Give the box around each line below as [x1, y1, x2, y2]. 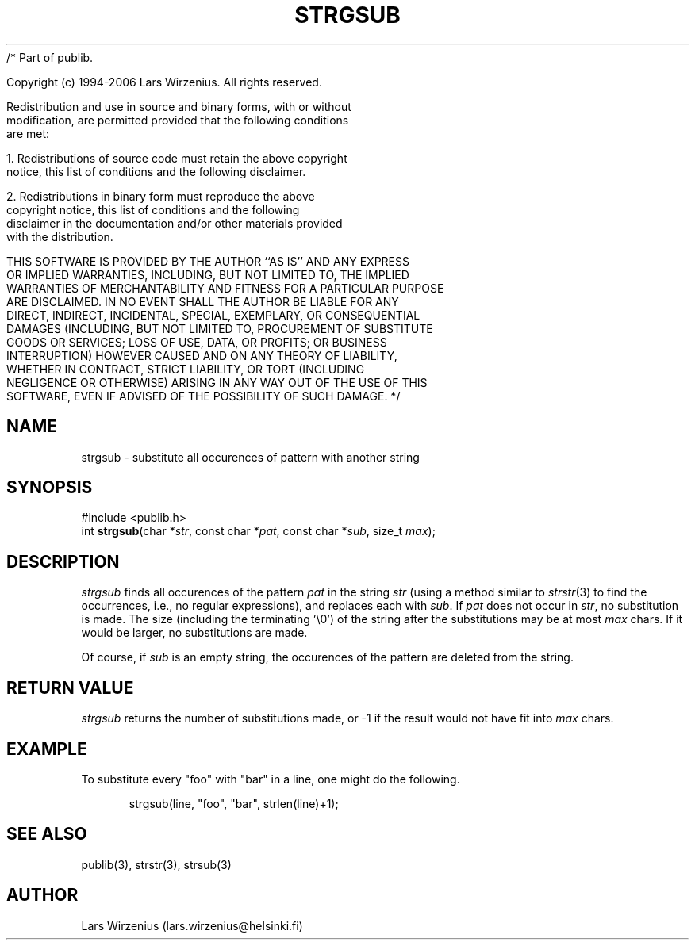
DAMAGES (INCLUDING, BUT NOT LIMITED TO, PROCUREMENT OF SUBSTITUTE [6, 321, 433, 335]
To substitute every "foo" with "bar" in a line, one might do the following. [81, 772, 460, 786]
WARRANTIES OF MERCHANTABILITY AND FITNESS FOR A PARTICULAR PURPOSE [6, 281, 444, 295]
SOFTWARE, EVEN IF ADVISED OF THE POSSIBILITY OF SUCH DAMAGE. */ [6, 389, 401, 403]
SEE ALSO [6, 824, 87, 845]
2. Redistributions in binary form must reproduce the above [6, 189, 315, 203]
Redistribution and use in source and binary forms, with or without [6, 99, 351, 113]
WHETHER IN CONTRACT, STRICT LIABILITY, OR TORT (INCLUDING [6, 362, 365, 376]
